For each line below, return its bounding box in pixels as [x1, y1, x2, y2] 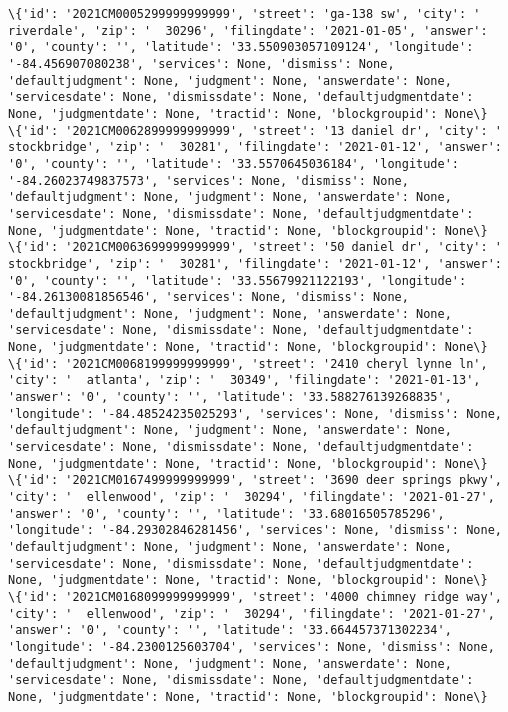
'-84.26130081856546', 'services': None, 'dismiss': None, [8, 290, 409, 305]
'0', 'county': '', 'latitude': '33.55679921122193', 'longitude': [8, 273, 467, 288]
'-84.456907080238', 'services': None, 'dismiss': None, [8, 56, 395, 71]
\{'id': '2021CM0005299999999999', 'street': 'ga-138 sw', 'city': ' [8, 7, 481, 21]
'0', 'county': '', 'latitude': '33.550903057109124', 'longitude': [8, 40, 474, 55]
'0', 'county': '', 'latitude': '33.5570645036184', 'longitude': [8, 156, 460, 171]
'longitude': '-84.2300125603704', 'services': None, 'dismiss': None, [8, 639, 495, 654]
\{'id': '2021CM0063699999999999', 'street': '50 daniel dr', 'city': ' [8, 240, 502, 255]
